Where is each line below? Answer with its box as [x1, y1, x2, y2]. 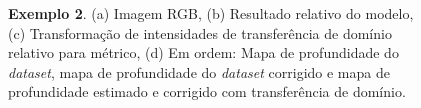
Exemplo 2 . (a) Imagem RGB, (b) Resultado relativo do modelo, [8, 3, 414, 23]
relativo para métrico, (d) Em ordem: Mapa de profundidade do [8, 42, 399, 63]
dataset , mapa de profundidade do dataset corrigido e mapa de [8, 61, 390, 82]
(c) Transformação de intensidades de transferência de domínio [8, 22, 392, 43]
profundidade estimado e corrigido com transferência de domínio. [8, 81, 406, 102]
